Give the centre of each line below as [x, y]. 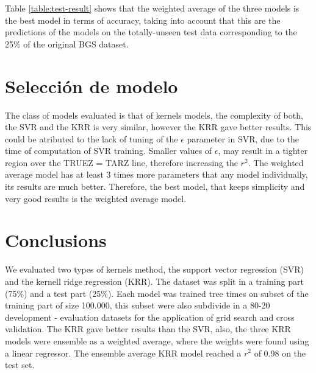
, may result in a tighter [263, 151]
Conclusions [56, 240]
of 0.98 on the [280, 353]
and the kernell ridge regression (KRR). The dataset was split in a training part [154, 281]
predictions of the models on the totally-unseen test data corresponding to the [151, 32]
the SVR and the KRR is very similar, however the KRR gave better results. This [158, 127]
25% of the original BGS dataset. [67, 44]
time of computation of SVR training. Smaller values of [109, 151]
